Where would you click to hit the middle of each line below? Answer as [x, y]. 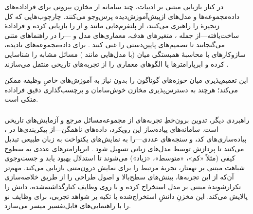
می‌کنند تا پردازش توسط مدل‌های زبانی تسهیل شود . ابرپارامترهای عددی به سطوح [124, 148]
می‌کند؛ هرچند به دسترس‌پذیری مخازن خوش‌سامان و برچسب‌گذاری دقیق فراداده [121, 89]
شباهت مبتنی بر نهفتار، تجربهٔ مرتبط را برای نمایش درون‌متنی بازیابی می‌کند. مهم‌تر [125, 167]
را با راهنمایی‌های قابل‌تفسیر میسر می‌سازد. [68, 205]
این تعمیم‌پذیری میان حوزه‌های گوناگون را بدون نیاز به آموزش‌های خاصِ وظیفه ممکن [126, 80]
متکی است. [21, 99]
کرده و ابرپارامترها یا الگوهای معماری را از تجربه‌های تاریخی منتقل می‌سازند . [117, 63]
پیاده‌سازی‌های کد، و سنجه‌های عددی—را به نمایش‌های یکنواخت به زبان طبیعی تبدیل [126, 139]
